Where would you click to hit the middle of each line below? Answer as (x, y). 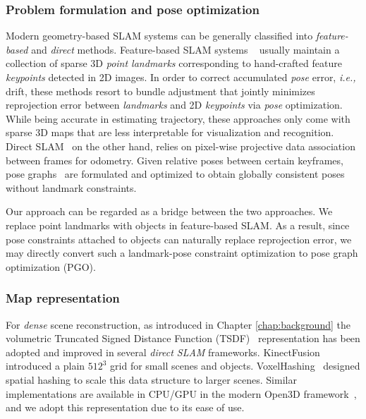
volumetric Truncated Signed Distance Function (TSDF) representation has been (183, 338)
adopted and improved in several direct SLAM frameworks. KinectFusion (163, 352)
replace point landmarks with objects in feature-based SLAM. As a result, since (178, 225)
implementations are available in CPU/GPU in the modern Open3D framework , (181, 393)
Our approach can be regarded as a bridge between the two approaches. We (169, 211)
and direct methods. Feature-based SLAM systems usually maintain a (185, 49)
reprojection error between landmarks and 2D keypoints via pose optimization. (174, 105)
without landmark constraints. (71, 187)
